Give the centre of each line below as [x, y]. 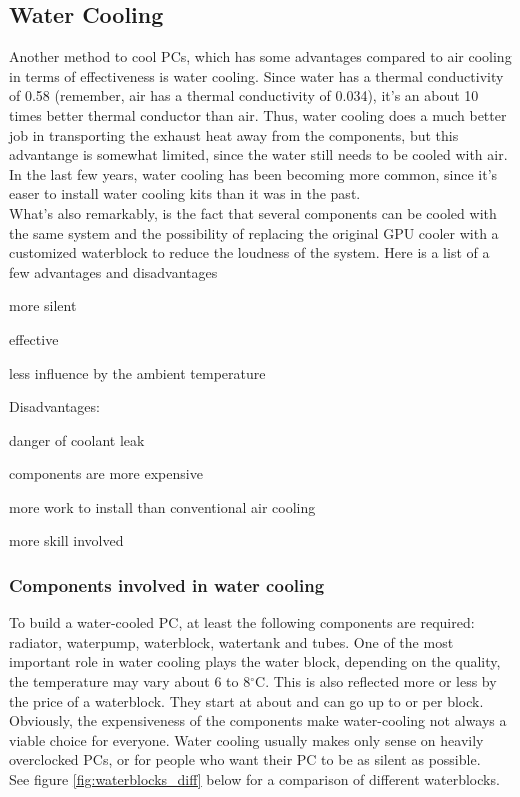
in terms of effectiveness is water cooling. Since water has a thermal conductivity [256, 75]
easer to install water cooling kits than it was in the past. [185, 193]
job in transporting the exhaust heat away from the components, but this [234, 134]
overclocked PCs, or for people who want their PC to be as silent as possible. [245, 759]
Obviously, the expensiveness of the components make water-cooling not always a [258, 720]
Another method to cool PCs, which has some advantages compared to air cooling [260, 56]
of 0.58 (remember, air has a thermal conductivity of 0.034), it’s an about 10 [244, 95]
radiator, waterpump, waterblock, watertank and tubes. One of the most [231, 641]
